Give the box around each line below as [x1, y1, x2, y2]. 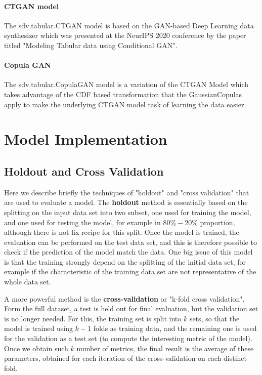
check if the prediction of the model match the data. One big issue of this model [4, 246, 253, 257]
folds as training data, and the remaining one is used [93, 323, 257, 334]
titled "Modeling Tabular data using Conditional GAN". [4, 39, 178, 50]
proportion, [200, 217, 235, 227]
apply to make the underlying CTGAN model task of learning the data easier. [4, 99, 246, 109]
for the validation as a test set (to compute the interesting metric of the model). [4, 333, 252, 344]
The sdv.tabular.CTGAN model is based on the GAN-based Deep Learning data [4, 20, 254, 30]
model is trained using [4, 323, 73, 334]
